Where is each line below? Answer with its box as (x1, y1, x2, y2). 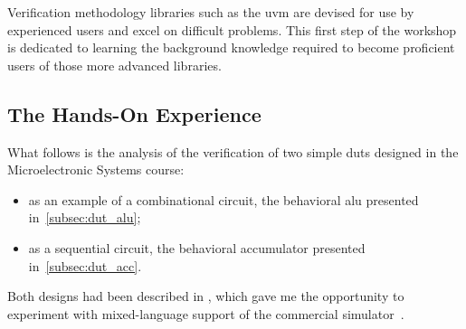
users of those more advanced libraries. (7, 55, 222, 74)
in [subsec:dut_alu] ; (28, 208, 141, 227)
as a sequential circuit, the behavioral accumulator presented (28, 238, 366, 257)
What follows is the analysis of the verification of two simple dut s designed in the (7, 142, 459, 161)
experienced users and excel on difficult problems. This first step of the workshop (7, 20, 457, 39)
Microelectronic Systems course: (7, 160, 185, 179)
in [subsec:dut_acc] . (28, 256, 142, 275)
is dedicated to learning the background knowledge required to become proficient (7, 38, 455, 57)
